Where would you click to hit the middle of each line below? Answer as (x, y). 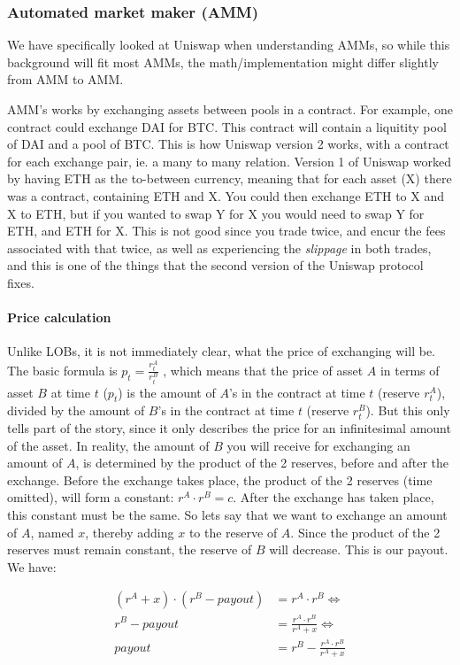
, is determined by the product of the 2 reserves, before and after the (262, 463)
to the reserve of (233, 532)
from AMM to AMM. (65, 79)
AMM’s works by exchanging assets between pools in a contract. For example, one (230, 109)
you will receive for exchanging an (318, 445)
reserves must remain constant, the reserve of (130, 549)
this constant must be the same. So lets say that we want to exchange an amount (227, 515)
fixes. (21, 282)
